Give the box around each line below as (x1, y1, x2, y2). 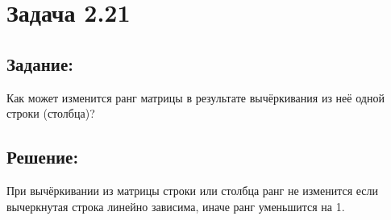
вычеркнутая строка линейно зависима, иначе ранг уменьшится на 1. (6, 197, 345, 214)
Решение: (6, 144, 79, 169)
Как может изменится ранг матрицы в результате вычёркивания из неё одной (6, 89, 385, 106)
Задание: (6, 51, 73, 76)
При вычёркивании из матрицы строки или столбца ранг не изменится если (6, 181, 379, 198)
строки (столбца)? (6, 105, 95, 122)
